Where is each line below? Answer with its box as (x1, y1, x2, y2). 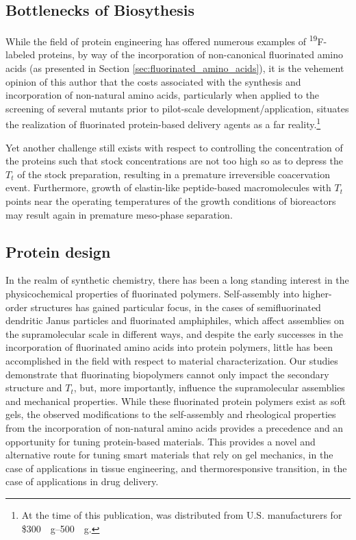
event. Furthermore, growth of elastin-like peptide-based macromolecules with (5, 180, 331, 195)
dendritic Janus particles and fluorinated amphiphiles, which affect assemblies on (5, 313, 344, 328)
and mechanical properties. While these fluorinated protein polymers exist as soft (5, 393, 346, 408)
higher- (302, 286, 332, 301)
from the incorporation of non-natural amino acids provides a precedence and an (5, 420, 344, 434)
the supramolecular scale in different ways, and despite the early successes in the (5, 326, 344, 341)
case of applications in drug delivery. (5, 474, 159, 489)
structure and (5, 380, 62, 395)
